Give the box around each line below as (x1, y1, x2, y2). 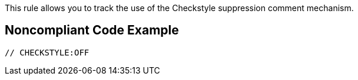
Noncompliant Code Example (5, 23, 179, 38)
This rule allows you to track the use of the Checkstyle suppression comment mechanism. (5, 3, 354, 13)
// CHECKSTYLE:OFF (5, 47, 89, 57)
